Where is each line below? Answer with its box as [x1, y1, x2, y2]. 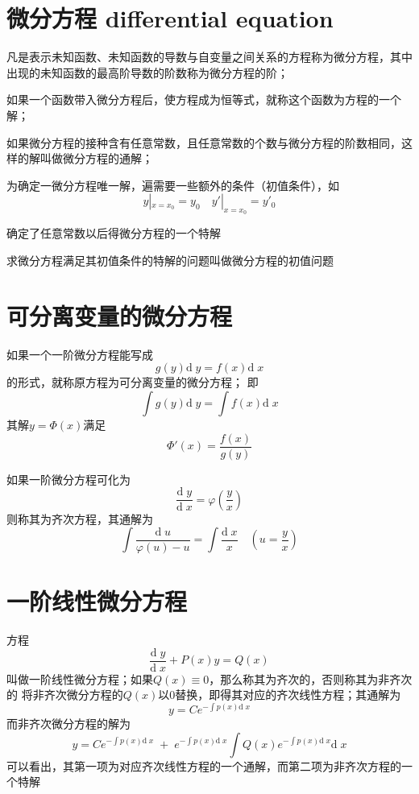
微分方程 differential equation [6, 2, 334, 35]
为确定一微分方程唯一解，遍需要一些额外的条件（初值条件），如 [6, 176, 339, 193]
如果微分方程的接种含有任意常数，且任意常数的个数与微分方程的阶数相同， [6, 134, 401, 151]
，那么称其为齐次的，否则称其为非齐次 [209, 670, 413, 687]
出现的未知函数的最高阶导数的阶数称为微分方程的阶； [6, 64, 288, 81]
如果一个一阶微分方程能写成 [6, 345, 153, 362]
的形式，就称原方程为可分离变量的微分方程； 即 [6, 374, 259, 391]
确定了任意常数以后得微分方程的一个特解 [6, 225, 221, 242]
